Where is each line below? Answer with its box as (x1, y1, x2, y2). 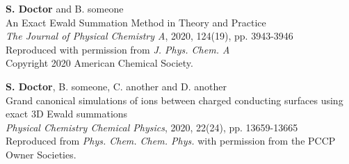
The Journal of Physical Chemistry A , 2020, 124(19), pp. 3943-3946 (6, 28, 293, 43)
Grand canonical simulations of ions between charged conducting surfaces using (6, 92, 343, 107)
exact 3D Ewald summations (6, 106, 128, 121)
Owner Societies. (6, 147, 76, 161)
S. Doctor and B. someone (6, 1, 124, 15)
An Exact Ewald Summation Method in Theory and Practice (6, 15, 266, 29)
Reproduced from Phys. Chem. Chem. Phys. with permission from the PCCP (6, 133, 336, 148)
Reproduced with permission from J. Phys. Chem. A (6, 42, 230, 56)
